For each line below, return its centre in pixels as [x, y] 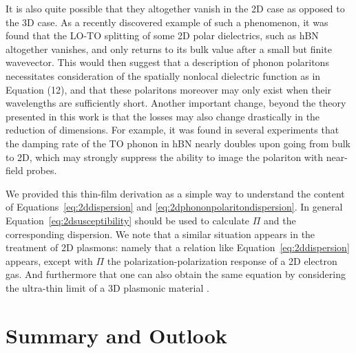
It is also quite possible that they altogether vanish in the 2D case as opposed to [175, 8]
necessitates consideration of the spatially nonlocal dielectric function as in [163, 75]
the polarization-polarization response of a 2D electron [222, 260]
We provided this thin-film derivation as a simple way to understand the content [175, 193]
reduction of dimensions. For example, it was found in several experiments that [172, 130]
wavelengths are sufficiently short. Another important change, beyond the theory [176, 103]
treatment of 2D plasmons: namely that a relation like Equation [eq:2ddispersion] [178, 247]
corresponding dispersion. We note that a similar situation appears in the [160, 234]
